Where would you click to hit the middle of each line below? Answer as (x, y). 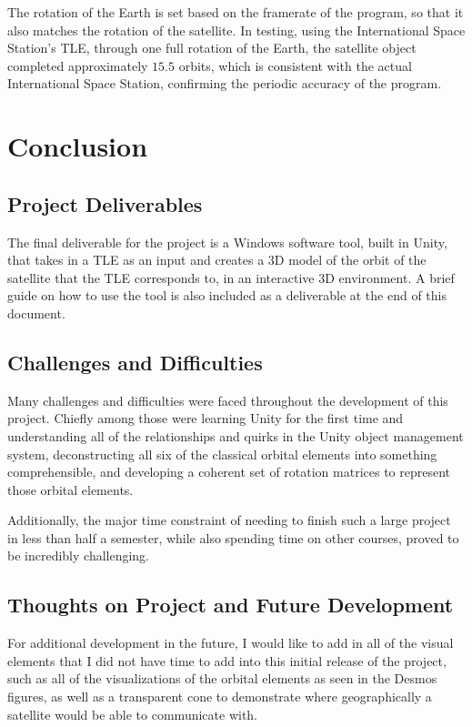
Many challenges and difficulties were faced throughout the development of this (228, 400)
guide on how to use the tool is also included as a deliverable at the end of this (227, 295)
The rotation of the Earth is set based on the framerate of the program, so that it (236, 12)
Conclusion (78, 146)
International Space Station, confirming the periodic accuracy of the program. (225, 83)
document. (36, 313)
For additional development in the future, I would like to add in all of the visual (231, 643)
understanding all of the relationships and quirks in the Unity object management (236, 435)
